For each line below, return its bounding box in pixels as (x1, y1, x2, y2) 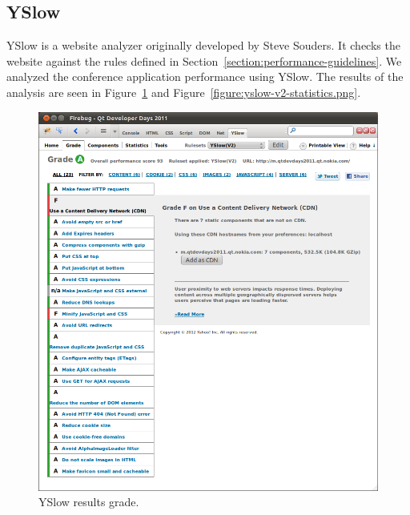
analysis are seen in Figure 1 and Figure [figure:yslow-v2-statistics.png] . (6, 83, 361, 100)
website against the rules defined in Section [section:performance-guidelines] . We (6, 52, 402, 69)
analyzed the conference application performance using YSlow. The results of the (6, 68, 404, 85)
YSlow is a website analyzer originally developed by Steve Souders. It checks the (6, 37, 400, 54)
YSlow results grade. (38, 493, 139, 510)
